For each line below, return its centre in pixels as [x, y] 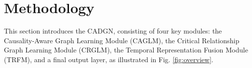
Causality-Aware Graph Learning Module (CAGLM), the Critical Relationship [122, 40]
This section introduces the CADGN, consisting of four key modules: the [113, 31]
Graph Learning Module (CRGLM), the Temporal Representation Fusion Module [126, 50]
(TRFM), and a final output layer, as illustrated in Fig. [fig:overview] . [109, 59]
